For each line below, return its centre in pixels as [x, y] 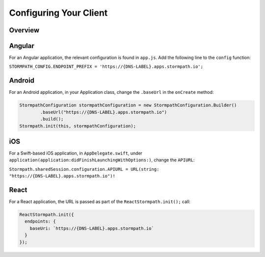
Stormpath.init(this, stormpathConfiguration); [78, 126]
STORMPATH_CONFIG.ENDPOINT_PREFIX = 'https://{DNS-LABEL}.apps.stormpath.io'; [106, 67]
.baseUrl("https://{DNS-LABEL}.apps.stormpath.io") [104, 112]
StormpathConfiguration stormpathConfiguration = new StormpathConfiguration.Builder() [128, 105]
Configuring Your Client [58, 13]
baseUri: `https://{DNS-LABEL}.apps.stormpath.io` [92, 228]
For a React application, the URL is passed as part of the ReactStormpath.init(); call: [100, 202]
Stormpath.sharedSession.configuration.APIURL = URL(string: [84, 169]
